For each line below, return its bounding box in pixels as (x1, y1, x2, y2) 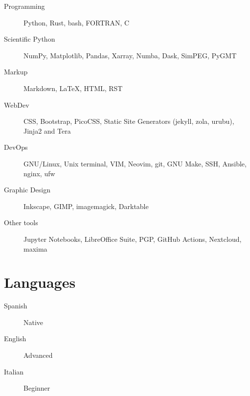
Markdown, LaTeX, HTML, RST (23, 83, 123, 93)
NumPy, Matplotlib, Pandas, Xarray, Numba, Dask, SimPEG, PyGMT (23, 50, 237, 60)
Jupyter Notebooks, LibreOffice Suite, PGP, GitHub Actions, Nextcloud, (23, 233, 242, 244)
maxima (23, 243, 47, 254)
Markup (4, 67, 28, 77)
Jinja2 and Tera (23, 125, 71, 136)
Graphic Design (4, 185, 50, 195)
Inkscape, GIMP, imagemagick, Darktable (23, 201, 149, 211)
